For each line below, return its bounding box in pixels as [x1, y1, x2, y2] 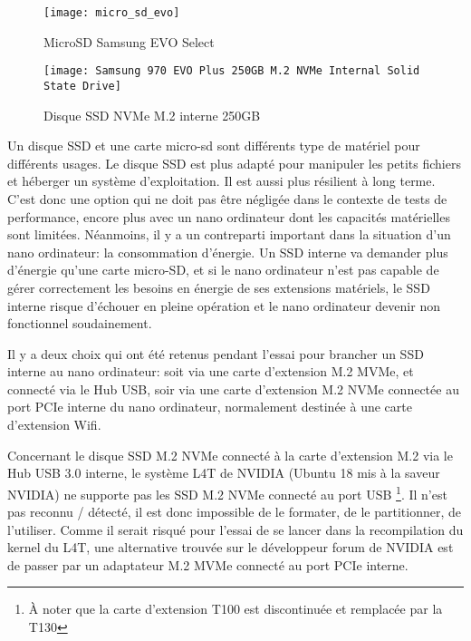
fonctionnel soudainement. [7, 314, 152, 333]
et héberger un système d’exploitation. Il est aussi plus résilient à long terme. [7, 171, 436, 190]
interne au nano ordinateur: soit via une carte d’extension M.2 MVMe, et [7, 362, 414, 381]
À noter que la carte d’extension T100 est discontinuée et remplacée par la [28, 599, 443, 618]
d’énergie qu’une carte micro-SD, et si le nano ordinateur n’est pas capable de [7, 260, 439, 279]
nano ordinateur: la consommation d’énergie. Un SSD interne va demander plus [7, 242, 448, 261]
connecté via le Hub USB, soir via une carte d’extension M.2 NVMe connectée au [7, 379, 459, 398]
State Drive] [43, 79, 121, 92]
